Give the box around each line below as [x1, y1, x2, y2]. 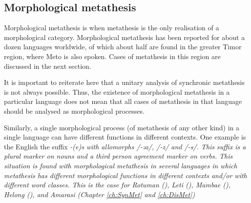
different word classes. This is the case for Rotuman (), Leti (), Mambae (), [4, 180, 231, 190]
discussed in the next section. [4, 61, 91, 71]
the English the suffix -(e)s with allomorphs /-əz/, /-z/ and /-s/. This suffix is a [4, 141, 246, 151]
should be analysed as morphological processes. [4, 105, 145, 116]
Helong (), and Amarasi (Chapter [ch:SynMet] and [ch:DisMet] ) [4, 189, 195, 199]
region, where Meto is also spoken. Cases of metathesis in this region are [4, 51, 221, 61]
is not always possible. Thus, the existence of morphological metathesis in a [4, 86, 230, 97]
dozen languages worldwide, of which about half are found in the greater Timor [4, 41, 242, 52]
